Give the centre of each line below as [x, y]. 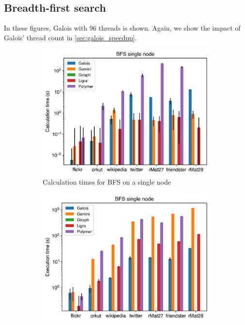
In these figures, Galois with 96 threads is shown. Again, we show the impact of [122, 28]
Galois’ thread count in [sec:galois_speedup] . [70, 37]
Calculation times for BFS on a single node [107, 181]
